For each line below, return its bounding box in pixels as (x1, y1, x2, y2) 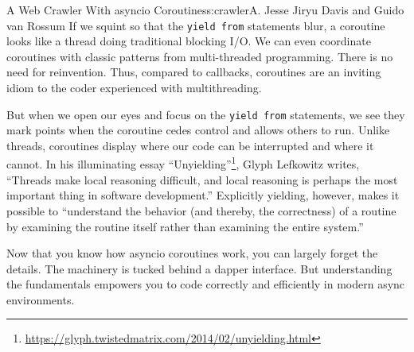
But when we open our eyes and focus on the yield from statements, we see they (6, 106, 405, 122)
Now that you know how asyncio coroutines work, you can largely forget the (6, 245, 378, 261)
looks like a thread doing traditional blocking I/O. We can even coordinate (6, 33, 371, 49)
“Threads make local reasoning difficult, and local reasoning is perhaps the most (6, 171, 398, 188)
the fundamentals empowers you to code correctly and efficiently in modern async (6, 276, 405, 292)
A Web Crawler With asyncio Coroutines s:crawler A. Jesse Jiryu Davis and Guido (6, 2, 404, 17)
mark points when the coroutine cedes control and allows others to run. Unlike (6, 122, 390, 138)
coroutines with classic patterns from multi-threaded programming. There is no (6, 48, 393, 64)
